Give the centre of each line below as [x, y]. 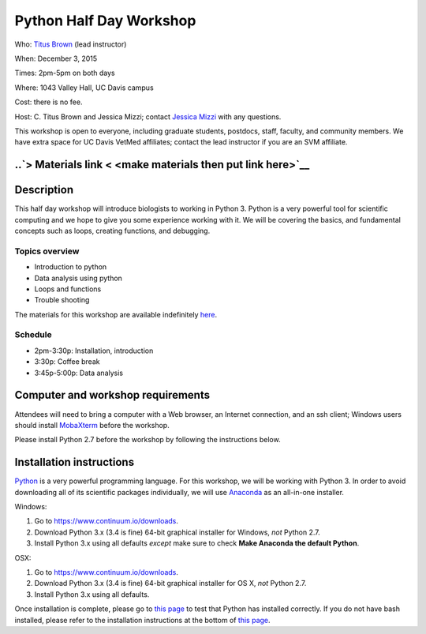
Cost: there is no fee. [49, 102]
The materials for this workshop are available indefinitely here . [116, 314]
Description [44, 190]
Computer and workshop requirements [112, 395]
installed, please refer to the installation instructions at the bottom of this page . [143, 620]
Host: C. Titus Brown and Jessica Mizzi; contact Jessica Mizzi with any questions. [148, 116]
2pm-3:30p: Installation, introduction [94, 351]
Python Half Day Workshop [105, 21]
